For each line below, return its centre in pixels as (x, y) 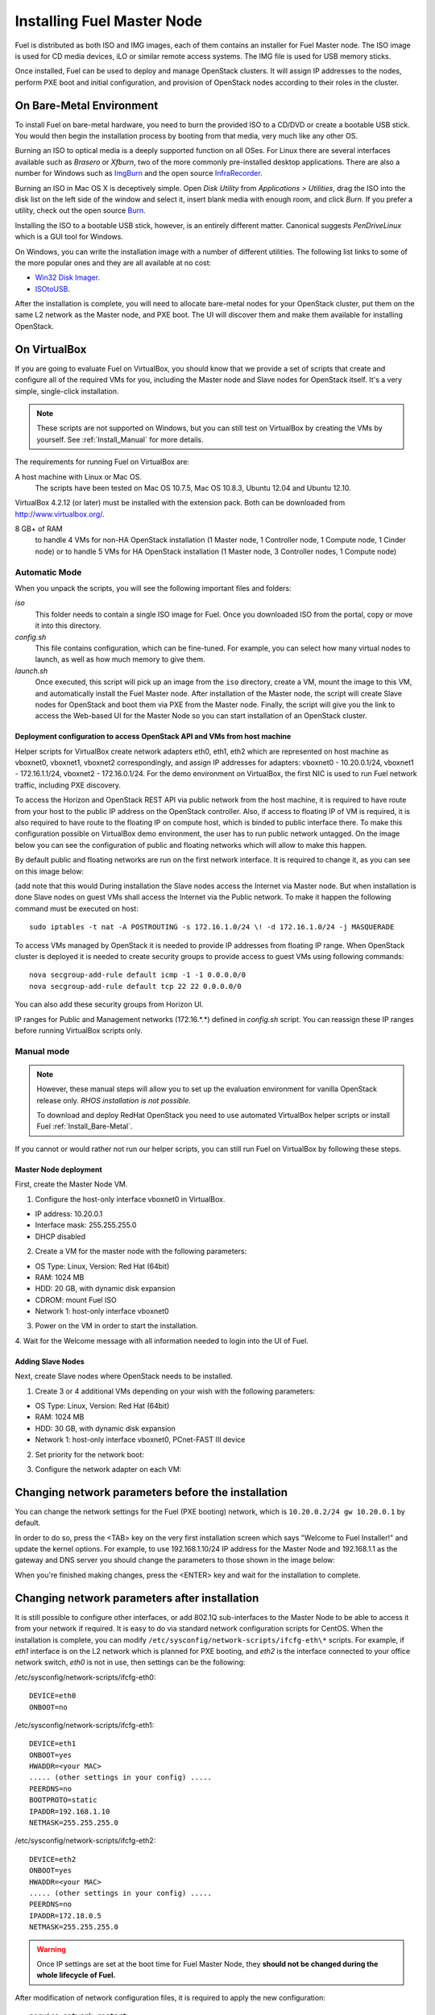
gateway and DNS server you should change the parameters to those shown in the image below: (175, 1560)
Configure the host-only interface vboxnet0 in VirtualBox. (130, 1199)
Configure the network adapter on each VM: (108, 1469)
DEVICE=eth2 (53, 1859)
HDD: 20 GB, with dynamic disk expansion (106, 1289)
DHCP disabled (60, 1236)
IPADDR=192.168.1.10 (70, 1811)
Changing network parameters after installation (137, 1598)
